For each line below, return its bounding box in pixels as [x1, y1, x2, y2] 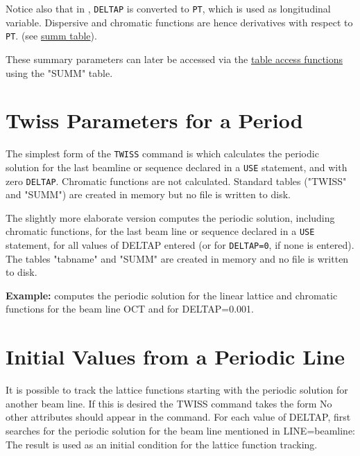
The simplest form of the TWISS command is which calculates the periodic [6, 146, 319, 161]
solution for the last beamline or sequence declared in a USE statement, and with [6, 159, 348, 174]
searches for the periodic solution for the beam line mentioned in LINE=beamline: [6, 423, 356, 437]
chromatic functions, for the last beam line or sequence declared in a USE [6, 224, 315, 238]
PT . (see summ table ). [6, 28, 97, 43]
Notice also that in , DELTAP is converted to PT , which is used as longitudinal [6, 1, 331, 15]
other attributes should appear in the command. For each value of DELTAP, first [6, 410, 351, 424]
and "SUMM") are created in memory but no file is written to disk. [6, 187, 291, 202]
